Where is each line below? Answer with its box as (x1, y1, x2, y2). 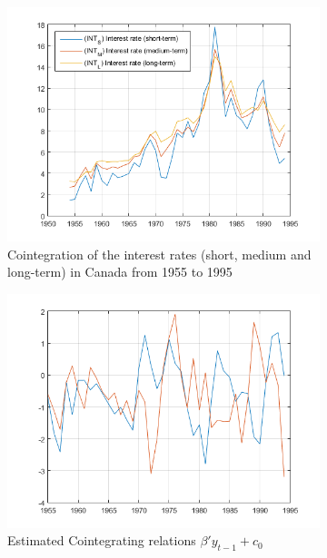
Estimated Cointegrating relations (7, 531, 196, 550)
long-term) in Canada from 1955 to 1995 (7, 262, 233, 281)
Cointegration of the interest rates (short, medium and (7, 244, 312, 263)
